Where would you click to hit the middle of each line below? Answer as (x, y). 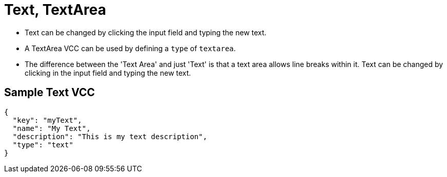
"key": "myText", (47, 120)
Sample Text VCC (50, 93)
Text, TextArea (55, 10)
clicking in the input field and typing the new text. (108, 73)
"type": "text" (43, 145)
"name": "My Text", (52, 128)
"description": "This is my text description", (110, 136)
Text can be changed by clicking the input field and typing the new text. (146, 32)
